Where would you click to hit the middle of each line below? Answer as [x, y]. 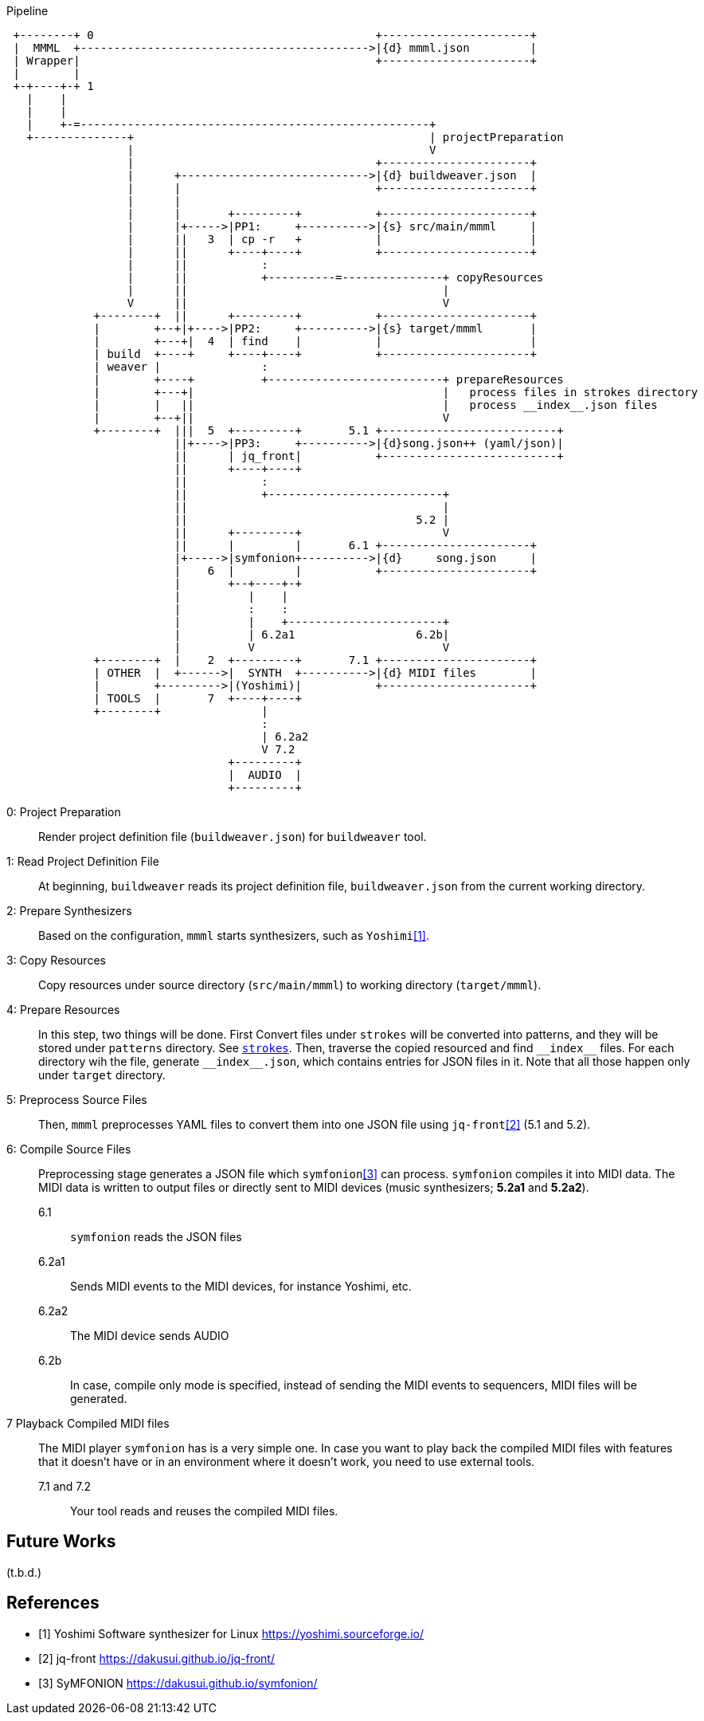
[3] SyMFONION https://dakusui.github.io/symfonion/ [178, 1683]
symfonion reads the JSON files [156, 1237]
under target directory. [102, 1075]
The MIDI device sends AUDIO [150, 1336]
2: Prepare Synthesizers [69, 911]
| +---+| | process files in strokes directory [396, 392]
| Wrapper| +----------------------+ [275, 61]
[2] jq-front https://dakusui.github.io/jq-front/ [156, 1658]
